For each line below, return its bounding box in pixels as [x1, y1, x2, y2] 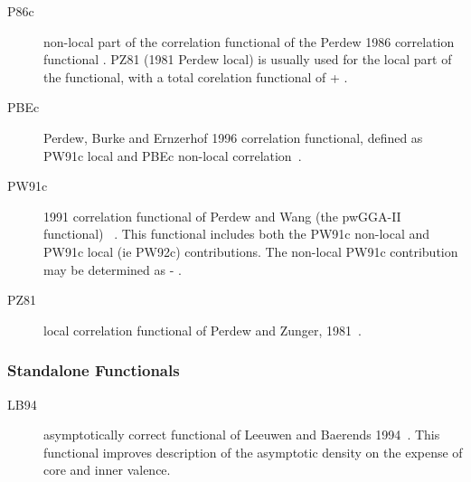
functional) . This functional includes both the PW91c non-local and [43, 224, 430, 243]
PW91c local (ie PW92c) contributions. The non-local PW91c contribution [43, 241, 458, 260]
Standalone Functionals [7, 359, 180, 382]
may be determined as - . [43, 260, 182, 279]
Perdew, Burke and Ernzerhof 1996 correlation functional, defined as [43, 128, 423, 146]
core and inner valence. [43, 460, 171, 479]
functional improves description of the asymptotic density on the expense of [43, 442, 463, 461]
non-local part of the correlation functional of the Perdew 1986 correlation [43, 32, 455, 51]
